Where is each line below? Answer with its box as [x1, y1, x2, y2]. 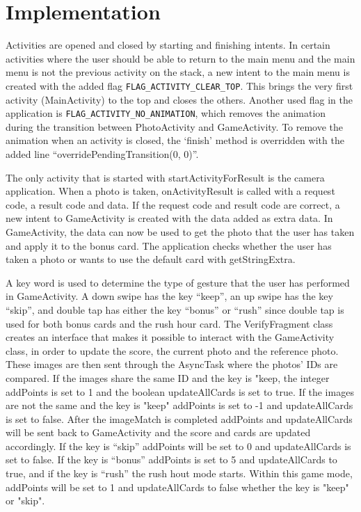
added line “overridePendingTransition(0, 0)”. [6, 147, 199, 161]
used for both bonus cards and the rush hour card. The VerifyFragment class [6, 316, 333, 330]
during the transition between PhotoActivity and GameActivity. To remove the [6, 119, 344, 134]
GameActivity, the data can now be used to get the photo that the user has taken [6, 224, 355, 239]
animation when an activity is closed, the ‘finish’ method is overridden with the [6, 133, 344, 147]
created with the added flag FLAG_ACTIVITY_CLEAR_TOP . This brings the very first [6, 78, 353, 93]
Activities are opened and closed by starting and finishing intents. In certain [6, 38, 330, 52]
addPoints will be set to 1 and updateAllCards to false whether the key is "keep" [6, 479, 349, 494]
